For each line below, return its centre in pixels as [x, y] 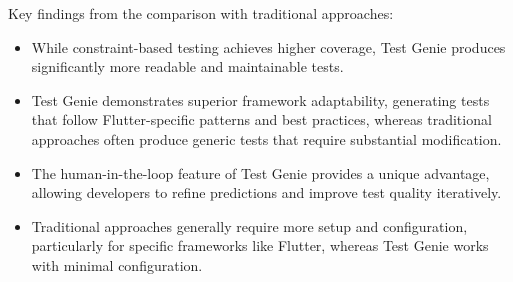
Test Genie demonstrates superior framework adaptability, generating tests [260, 99]
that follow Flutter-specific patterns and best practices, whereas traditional [261, 119]
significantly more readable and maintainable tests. [187, 66]
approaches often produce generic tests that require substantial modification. [266, 138]
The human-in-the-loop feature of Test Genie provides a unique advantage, [260, 172]
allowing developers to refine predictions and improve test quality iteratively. [266, 192]
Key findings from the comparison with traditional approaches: [201, 13]
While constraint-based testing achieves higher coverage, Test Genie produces [268, 46]
